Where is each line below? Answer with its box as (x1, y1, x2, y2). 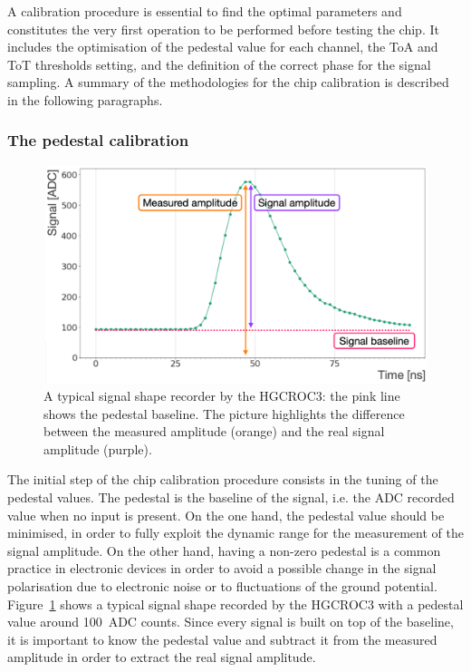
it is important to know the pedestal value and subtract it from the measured (7, 629, 437, 648)
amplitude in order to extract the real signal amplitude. (7, 648, 316, 667)
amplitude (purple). (43, 439, 152, 458)
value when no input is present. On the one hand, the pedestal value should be (7, 505, 445, 524)
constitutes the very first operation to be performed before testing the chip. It (7, 19, 439, 38)
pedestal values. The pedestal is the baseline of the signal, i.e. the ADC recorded (7, 488, 455, 507)
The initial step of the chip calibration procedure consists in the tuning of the (7, 470, 438, 489)
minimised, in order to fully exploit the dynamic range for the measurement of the (7, 523, 464, 542)
